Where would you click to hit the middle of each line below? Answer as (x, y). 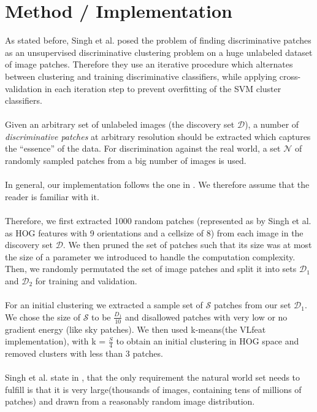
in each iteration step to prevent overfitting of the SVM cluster (163, 88)
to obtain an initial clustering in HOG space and (208, 341)
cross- (290, 76)
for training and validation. (86, 281)
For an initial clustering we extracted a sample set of (104, 305)
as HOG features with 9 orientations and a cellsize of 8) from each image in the (154, 232)
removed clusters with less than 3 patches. (84, 353)
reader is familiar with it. (52, 196)
